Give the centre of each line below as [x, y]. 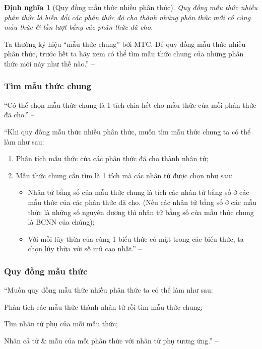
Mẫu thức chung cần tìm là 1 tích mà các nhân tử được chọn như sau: [124, 175]
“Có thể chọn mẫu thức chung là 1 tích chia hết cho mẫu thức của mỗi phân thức [130, 104]
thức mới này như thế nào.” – [49, 63]
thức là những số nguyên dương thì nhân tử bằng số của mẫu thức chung [141, 212]
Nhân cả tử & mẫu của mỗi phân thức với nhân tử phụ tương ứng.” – [111, 340]
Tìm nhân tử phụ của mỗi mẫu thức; [61, 324]
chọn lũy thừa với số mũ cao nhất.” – [85, 249]
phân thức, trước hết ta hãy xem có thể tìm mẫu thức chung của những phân [124, 54]
